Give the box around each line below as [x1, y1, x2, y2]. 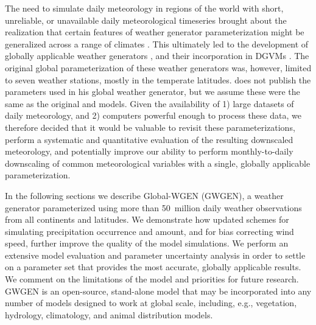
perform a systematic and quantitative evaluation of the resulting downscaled [5, 133, 293, 145]
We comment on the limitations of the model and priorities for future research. [5, 273, 299, 285]
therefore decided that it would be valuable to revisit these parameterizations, [5, 121, 295, 133]
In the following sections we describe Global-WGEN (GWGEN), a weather [5, 189, 284, 201]
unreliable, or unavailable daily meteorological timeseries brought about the [5, 13, 287, 26]
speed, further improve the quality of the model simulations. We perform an [5, 237, 289, 250]
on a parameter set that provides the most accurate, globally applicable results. [5, 260, 301, 273]
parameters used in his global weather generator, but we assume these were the [5, 85, 300, 98]
